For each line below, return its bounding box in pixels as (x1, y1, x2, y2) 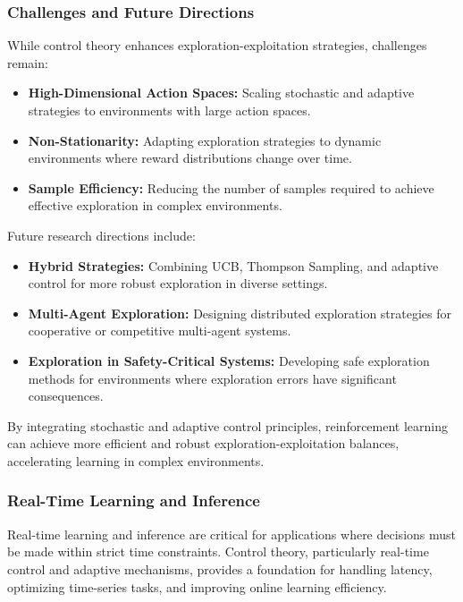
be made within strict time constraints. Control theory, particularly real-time (7, 542, 429, 561)
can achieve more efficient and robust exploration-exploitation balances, (7, 434, 400, 453)
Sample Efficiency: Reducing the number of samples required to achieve (28, 178, 434, 197)
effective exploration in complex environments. (28, 196, 282, 215)
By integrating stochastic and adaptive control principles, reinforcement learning (7, 416, 449, 435)
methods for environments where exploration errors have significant (28, 369, 397, 387)
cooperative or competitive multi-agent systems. (28, 321, 291, 340)
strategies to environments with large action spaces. (28, 101, 311, 119)
